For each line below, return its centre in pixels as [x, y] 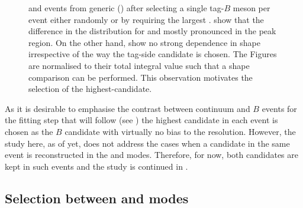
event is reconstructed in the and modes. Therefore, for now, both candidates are [151, 155]
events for [279, 108]
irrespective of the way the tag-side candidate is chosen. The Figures [153, 54]
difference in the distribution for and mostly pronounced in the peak [152, 31]
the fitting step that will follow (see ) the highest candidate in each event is [141, 120]
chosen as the [29, 131]
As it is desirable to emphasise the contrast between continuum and [128, 108]
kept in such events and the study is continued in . [96, 166]
